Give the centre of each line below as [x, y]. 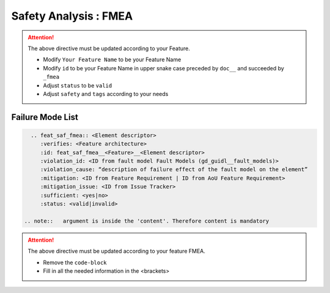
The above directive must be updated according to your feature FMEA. [117, 251]
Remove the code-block [75, 262]
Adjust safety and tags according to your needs [106, 94]
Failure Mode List [45, 117]
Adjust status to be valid [78, 85]
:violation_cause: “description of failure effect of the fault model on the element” [174, 169]
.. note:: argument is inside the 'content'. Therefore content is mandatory [147, 221]
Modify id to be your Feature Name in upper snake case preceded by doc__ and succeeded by [163, 68]
